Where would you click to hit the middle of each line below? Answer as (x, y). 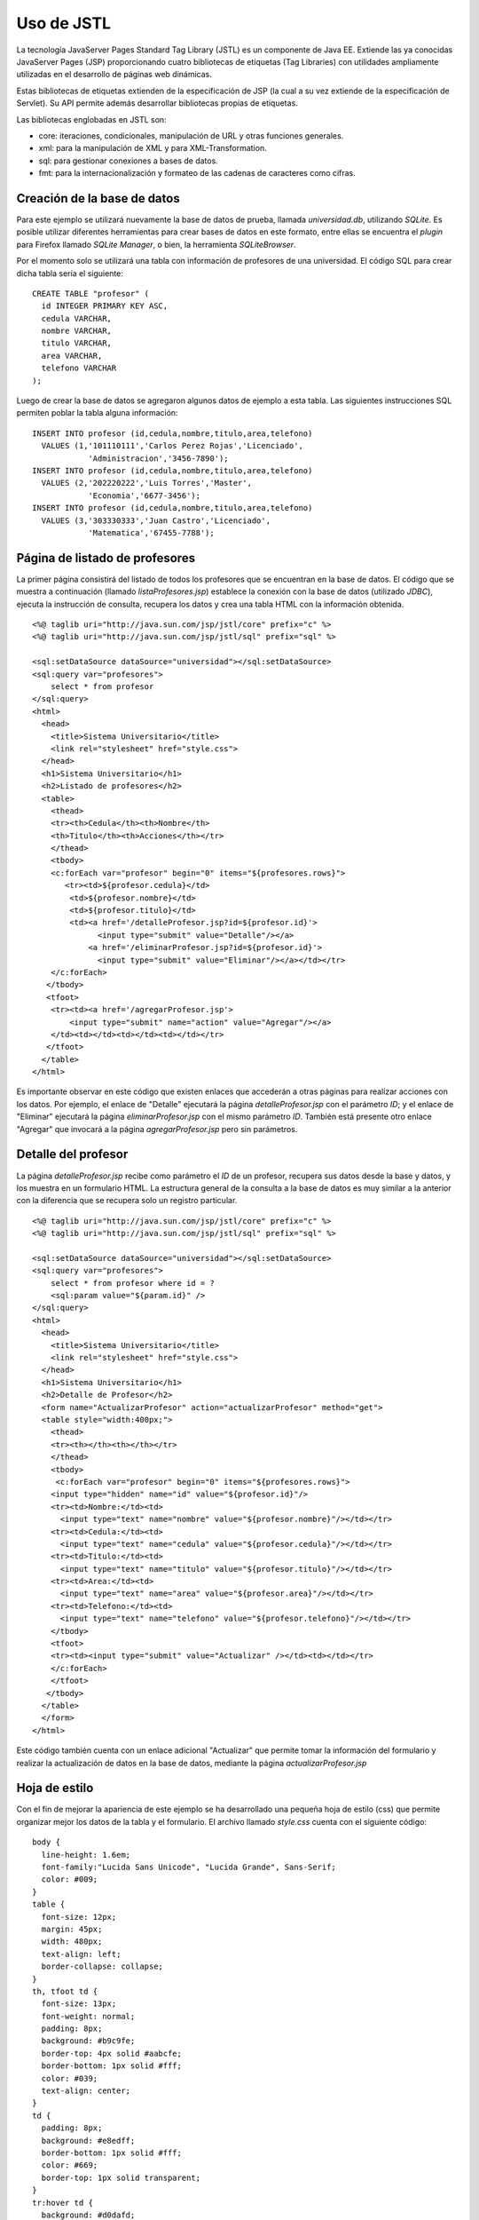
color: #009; (70, 1879)
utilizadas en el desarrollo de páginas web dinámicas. (114, 75)
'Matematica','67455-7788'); (151, 532)
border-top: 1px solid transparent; (121, 2177)
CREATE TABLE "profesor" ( (91, 293)
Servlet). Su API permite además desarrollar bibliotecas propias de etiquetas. (157, 103)
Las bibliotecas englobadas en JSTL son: (92, 119)
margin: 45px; (72, 1929)
